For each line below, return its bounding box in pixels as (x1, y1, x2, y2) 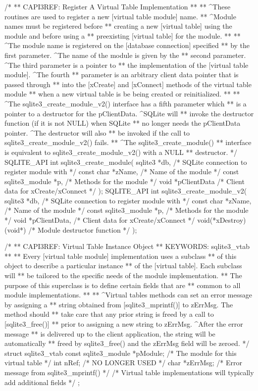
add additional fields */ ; (4, 377, 80, 387)
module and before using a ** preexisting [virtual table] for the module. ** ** (4, 30, 241, 41)
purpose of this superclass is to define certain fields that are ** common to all (4, 280, 241, 290)
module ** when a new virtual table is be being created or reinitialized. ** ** (4, 89, 240, 99)
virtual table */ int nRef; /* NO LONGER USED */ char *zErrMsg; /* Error (4, 357, 242, 368)
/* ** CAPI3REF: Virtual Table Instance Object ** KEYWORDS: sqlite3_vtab (4, 241, 250, 251)
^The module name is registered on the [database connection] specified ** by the (4, 40, 250, 50)
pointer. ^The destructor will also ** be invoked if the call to (4, 127, 190, 138)
